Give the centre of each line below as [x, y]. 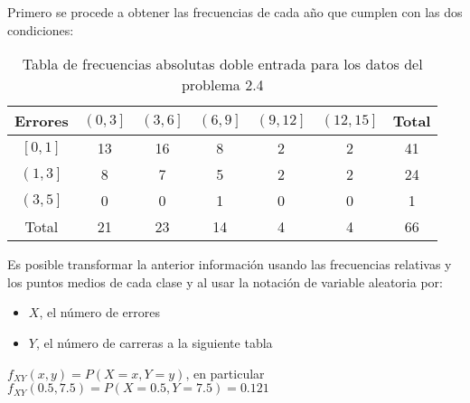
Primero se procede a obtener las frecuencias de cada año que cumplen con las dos [235, 12]
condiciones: [41, 29]
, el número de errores [99, 312]
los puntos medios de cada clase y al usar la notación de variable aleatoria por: [225, 281]
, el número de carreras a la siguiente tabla [154, 342]
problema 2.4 [222, 85]
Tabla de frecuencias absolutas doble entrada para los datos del [222, 64]
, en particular [225, 373]
